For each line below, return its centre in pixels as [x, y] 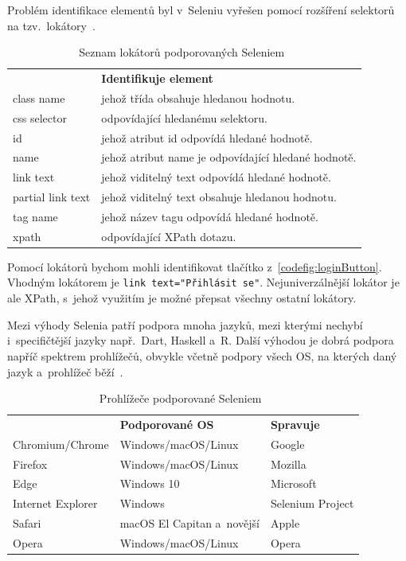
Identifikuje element [157, 78]
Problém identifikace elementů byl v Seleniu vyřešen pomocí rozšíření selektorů [201, 10]
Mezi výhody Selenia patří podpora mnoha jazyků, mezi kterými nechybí [185, 324]
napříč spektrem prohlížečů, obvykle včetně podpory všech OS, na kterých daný [202, 355]
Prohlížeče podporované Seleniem [180, 398]
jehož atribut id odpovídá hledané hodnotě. [207, 137]
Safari [27, 523]
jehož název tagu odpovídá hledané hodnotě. [210, 216]
